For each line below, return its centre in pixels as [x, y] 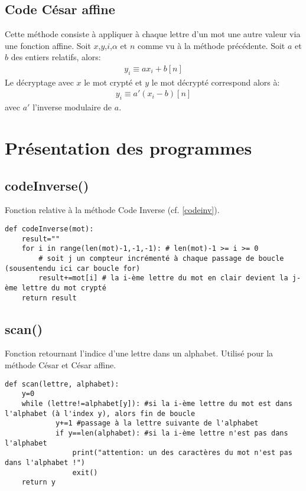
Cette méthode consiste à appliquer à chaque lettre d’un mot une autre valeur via [153, 34]
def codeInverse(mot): [49, 229]
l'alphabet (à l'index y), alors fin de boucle [100, 413]
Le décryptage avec [39, 82]
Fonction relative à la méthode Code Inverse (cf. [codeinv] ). [112, 210]
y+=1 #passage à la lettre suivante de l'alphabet [157, 423]
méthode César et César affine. [61, 365]
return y [38, 482]
